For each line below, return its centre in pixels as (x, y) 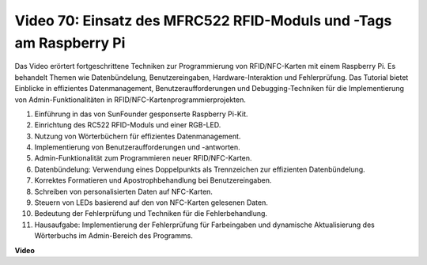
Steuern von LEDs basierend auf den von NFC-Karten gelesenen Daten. (151, 203)
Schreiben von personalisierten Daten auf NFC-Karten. (124, 191)
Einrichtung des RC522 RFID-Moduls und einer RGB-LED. (128, 125)
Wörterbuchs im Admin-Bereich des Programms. (113, 236)
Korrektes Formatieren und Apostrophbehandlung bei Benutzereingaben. (153, 180)
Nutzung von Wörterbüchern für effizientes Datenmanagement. (138, 136)
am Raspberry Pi (70, 43)
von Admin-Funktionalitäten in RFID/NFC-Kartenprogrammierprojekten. (130, 100)
